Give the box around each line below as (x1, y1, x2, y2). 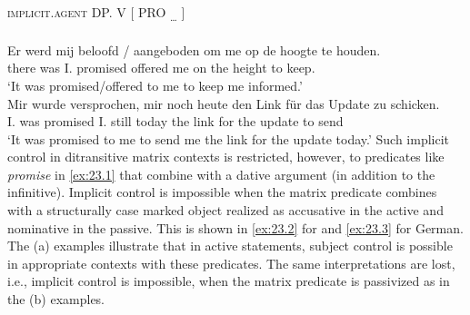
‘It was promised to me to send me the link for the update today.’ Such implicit (7, 129, 450, 148)
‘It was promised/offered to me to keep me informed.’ (7, 75, 303, 94)
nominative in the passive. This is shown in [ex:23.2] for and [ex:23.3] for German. (7, 218, 464, 237)
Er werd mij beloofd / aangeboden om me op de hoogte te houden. (7, 40, 381, 59)
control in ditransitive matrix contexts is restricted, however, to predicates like (7, 147, 445, 166)
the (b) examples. (7, 290, 105, 309)
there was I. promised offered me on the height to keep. (7, 58, 315, 77)
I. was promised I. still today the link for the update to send (7, 112, 344, 131)
